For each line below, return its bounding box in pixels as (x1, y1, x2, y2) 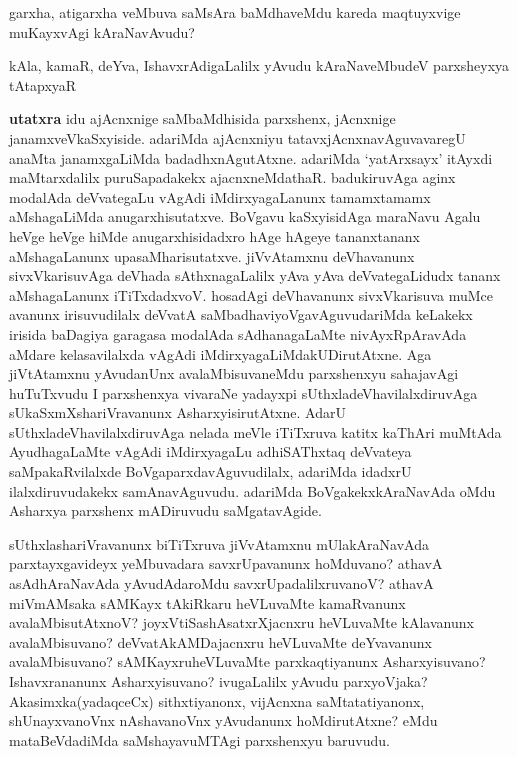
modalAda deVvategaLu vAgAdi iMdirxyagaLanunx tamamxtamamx (9, 186, 431, 207)
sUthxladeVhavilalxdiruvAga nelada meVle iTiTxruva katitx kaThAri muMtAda (9, 421, 502, 442)
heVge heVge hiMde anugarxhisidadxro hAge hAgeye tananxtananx (9, 225, 420, 246)
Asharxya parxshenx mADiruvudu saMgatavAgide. (9, 500, 322, 521)
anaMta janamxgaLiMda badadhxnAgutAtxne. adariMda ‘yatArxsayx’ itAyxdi (9, 147, 493, 168)
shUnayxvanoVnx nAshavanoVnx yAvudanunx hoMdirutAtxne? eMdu (9, 710, 438, 731)
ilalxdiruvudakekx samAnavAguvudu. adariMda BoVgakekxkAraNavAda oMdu (9, 480, 496, 501)
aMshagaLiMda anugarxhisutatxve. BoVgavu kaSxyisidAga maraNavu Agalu (9, 206, 481, 227)
